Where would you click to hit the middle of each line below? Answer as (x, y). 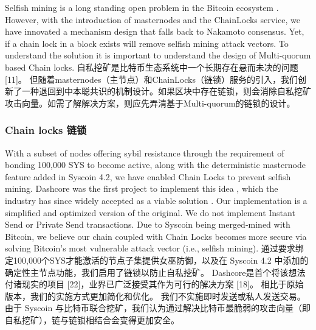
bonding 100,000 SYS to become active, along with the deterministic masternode (155, 165)
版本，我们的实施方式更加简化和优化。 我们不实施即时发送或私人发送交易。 (155, 296)
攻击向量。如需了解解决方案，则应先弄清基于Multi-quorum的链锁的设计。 (150, 103)
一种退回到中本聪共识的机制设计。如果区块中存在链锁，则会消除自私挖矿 (166, 91)
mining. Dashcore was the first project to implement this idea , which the (142, 188)
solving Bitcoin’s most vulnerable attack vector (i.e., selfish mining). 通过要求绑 (154, 248)
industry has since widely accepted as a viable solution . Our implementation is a (156, 200)
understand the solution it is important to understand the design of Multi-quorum (158, 55)
